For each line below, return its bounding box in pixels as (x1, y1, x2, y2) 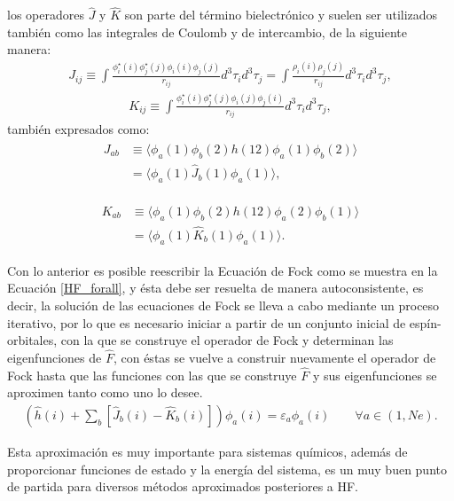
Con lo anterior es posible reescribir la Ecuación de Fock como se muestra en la (7, 261, 438, 279)
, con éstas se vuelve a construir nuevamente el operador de (113, 348, 436, 366)
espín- (409, 313, 442, 332)
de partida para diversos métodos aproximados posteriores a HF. (7, 477, 359, 496)
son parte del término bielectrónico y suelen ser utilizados (124, 5, 438, 24)
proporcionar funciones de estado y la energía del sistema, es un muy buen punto (7, 459, 447, 478)
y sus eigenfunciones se (312, 365, 437, 384)
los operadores (7, 5, 84, 24)
